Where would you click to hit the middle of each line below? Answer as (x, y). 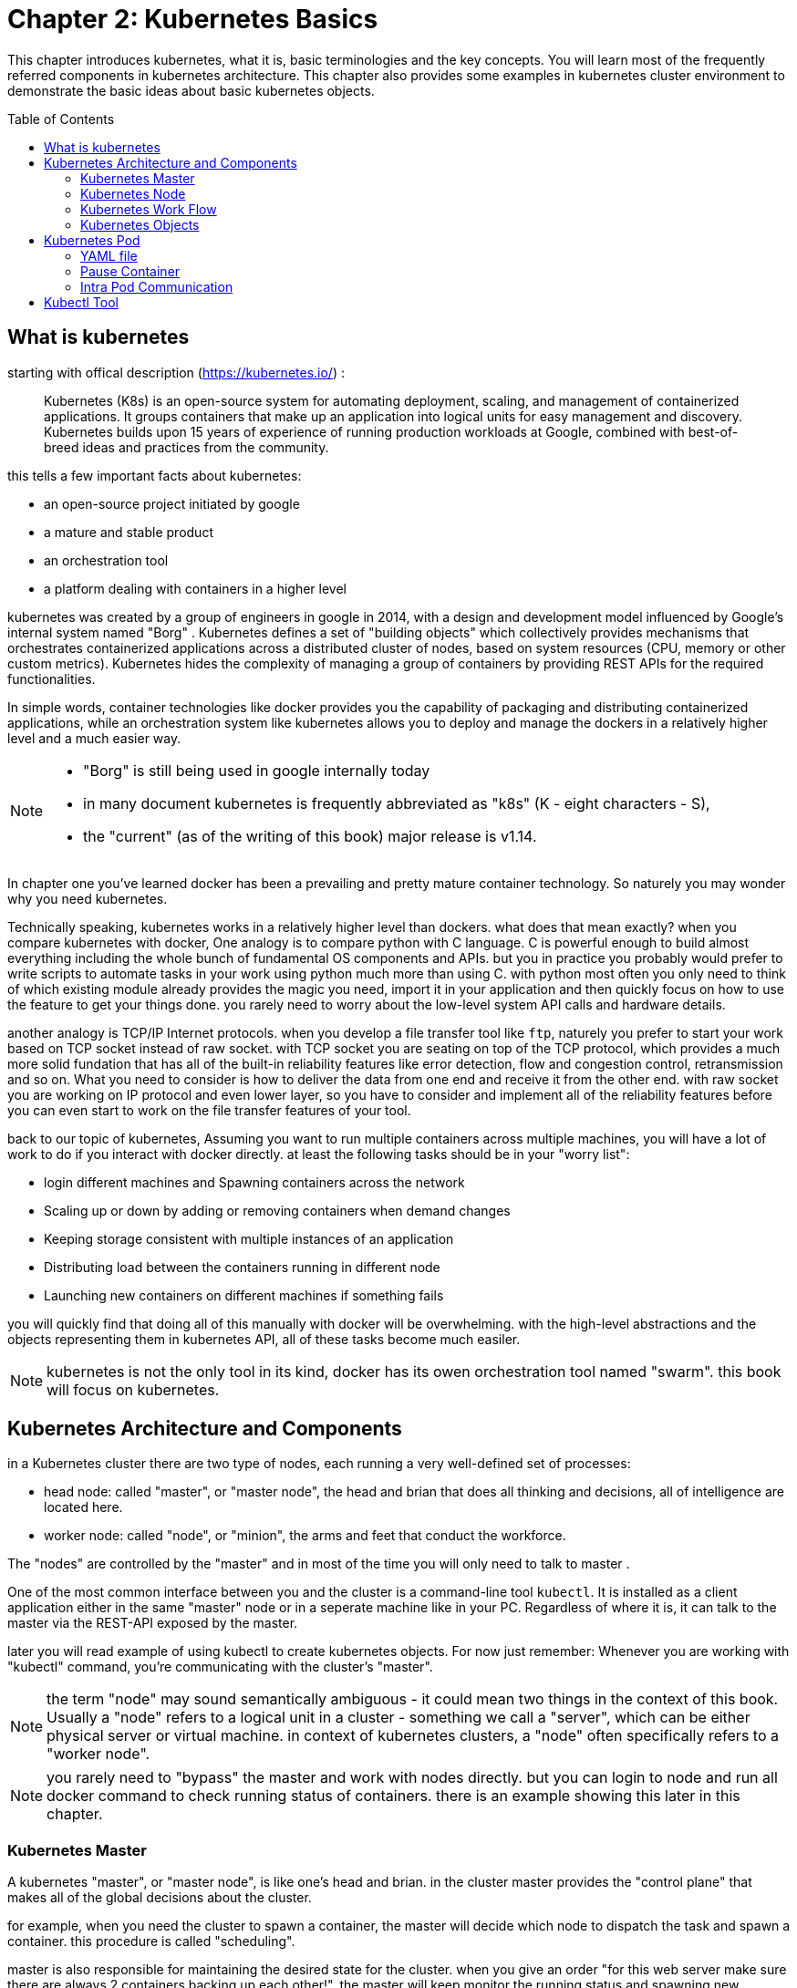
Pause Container (130, 271)
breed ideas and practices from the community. (186, 447)
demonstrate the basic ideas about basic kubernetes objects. (191, 90)
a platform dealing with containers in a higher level (195, 588)
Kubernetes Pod (92, 240)
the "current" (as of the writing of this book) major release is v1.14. (310, 836)
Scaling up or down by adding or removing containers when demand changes (277, 1210)
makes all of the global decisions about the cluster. (160, 1898)
